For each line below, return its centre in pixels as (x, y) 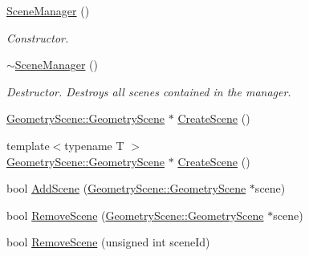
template (28, 145)
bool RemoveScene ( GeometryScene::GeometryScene (135, 215)
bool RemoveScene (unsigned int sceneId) (108, 242)
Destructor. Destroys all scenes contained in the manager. (149, 91)
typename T (94, 145)
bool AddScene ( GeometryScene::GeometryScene (126, 188)
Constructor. (38, 37)
